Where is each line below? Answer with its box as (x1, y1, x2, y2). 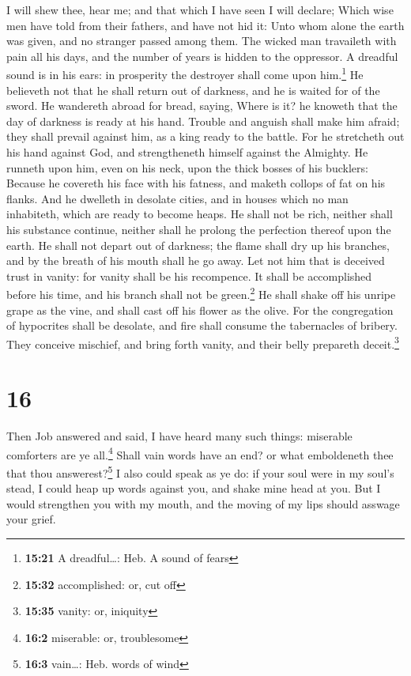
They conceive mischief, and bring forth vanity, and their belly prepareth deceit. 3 (6, 333, 399, 352)
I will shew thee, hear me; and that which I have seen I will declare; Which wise (6, 2, 394, 17)
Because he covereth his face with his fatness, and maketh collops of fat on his (6, 175, 386, 191)
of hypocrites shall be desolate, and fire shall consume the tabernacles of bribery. (6, 317, 398, 334)
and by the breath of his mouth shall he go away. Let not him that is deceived (6, 252, 385, 269)
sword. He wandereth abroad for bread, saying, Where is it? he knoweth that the (6, 97, 398, 114)
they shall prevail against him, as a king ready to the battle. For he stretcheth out (6, 128, 405, 145)
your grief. (6, 511, 56, 527)
